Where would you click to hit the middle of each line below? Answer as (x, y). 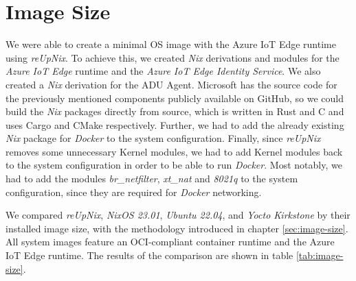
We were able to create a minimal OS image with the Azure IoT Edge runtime (171, 44)
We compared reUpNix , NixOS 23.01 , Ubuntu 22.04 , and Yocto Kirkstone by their (178, 215)
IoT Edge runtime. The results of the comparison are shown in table (149, 255)
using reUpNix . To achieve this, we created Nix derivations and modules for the (173, 57)
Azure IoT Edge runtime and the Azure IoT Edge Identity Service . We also (163, 71)
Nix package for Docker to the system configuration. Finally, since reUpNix (163, 138)
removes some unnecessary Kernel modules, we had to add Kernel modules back (174, 151)
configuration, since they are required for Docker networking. (134, 192)
